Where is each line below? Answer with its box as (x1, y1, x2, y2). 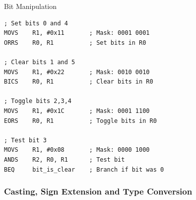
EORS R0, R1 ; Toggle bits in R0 (4, 117, 157, 124)
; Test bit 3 (4, 136, 47, 144)
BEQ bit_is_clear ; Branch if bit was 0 (4, 166, 164, 173)
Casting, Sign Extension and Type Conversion (4, 185, 193, 198)
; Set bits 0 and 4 (4, 19, 68, 27)
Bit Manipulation (4, 1, 57, 11)
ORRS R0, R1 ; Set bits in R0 (4, 39, 146, 46)
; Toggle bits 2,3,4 (4, 98, 72, 105)
